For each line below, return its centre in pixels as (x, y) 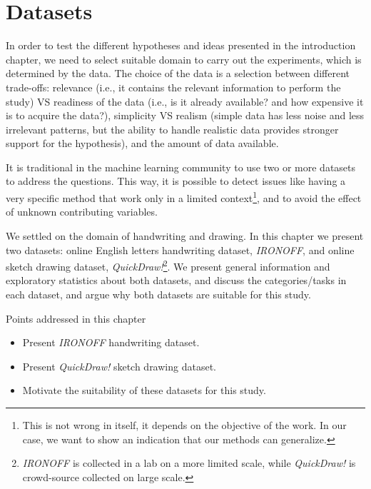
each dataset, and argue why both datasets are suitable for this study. (158, 294)
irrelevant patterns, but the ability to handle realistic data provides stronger (172, 129)
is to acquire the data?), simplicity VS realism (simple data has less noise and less (185, 115)
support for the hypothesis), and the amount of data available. (142, 143)
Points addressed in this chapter (76, 318)
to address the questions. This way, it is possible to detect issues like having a (176, 181)
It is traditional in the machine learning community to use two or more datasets (181, 167)
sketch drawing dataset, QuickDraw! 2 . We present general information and (168, 265)
